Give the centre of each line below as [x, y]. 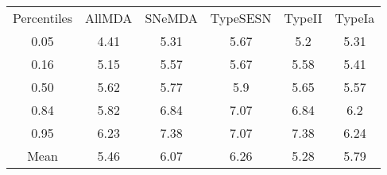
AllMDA [109, 18]
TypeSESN [241, 18]
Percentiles [43, 18]
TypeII [303, 18]
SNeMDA [171, 18]
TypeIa [355, 18]
